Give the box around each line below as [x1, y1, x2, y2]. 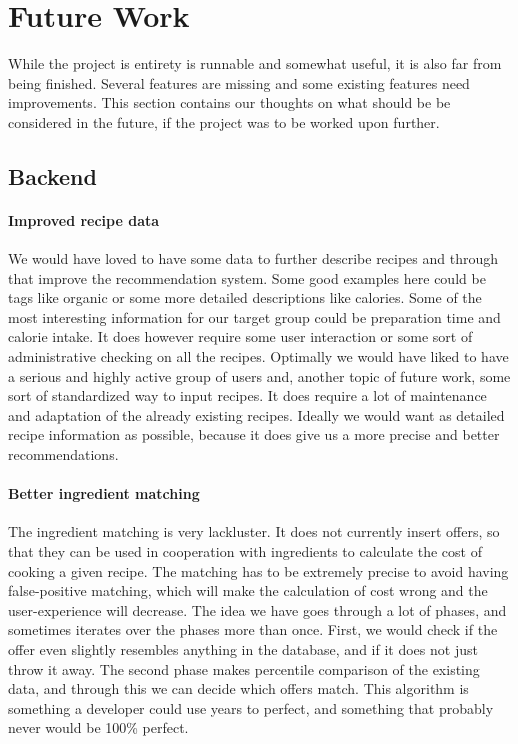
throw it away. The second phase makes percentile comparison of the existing [8, 658, 480, 679]
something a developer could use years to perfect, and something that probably [8, 697, 494, 718]
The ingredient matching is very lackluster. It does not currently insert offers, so [8, 521, 500, 542]
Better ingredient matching [8, 483, 200, 504]
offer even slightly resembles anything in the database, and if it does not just [8, 638, 478, 659]
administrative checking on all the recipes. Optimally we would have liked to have [8, 346, 509, 367]
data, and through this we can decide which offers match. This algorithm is [8, 678, 469, 699]
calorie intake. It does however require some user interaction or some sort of [8, 326, 473, 347]
